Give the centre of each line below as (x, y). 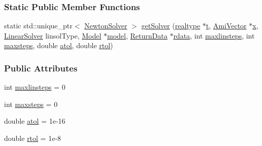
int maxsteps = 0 (31, 104)
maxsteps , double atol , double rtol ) (59, 45)
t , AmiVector (226, 26)
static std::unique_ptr (38, 26)
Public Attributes (41, 68)
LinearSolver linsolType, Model (53, 35)
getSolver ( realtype (171, 26)
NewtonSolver (106, 26)
